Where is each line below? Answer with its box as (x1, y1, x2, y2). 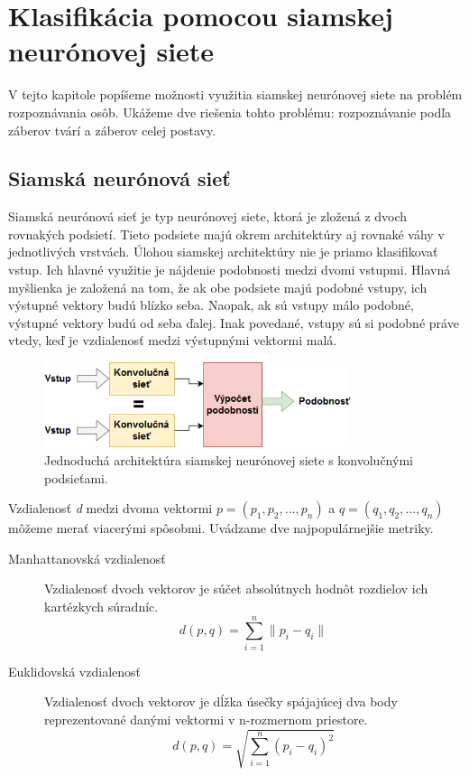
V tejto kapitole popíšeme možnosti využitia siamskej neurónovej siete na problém (8, 85, 463, 104)
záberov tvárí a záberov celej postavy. (8, 120, 216, 139)
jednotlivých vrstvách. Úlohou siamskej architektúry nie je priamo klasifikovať (8, 242, 438, 261)
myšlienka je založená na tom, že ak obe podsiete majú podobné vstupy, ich (8, 277, 428, 296)
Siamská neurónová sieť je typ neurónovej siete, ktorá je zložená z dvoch (8, 207, 408, 226)
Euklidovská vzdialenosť (8, 661, 141, 680)
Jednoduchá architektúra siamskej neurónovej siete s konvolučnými (44, 450, 413, 469)
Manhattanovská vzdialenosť (8, 548, 166, 567)
